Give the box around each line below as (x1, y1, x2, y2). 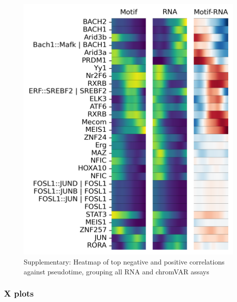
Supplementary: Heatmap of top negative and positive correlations (24, 256, 225, 266)
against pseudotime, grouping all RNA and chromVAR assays (24, 266, 209, 276)
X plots (4, 287, 34, 300)
